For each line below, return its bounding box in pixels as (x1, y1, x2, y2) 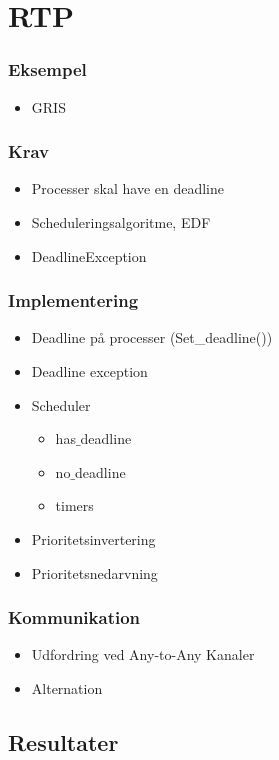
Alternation (31, 677, 103, 698)
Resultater (8, 726, 119, 757)
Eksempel (8, 57, 87, 82)
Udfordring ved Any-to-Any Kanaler (31, 644, 255, 665)
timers (55, 495, 94, 516)
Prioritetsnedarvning (31, 562, 158, 583)
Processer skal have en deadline (31, 178, 225, 199)
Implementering (8, 288, 139, 313)
